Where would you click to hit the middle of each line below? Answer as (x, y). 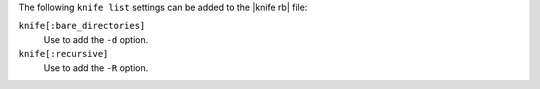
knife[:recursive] (63, 54)
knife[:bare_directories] (82, 26)
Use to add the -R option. (96, 67)
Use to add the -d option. (96, 39)
